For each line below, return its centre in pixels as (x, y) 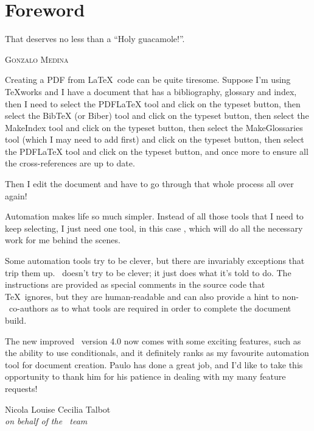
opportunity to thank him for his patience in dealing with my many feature (145, 376)
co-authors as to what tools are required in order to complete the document (150, 308)
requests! (21, 388)
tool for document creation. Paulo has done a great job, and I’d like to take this (154, 364)
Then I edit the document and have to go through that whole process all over (149, 184)
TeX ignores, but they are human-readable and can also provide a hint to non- (152, 296)
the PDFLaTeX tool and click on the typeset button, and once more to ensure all (157, 151)
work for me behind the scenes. (63, 240)
